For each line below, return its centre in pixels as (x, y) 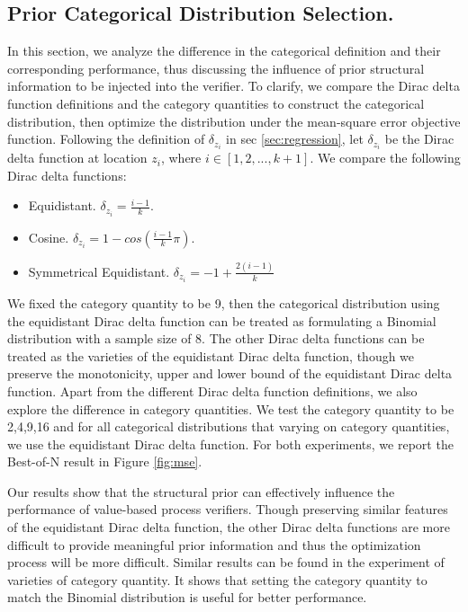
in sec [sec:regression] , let (295, 139)
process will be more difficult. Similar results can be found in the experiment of (226, 562)
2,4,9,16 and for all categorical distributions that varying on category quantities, (229, 426)
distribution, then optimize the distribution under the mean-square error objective (234, 121)
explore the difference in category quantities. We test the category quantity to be (231, 408)
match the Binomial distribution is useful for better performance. (187, 597)
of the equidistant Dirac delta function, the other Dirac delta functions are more (229, 527)
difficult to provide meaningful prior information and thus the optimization (214, 544)
